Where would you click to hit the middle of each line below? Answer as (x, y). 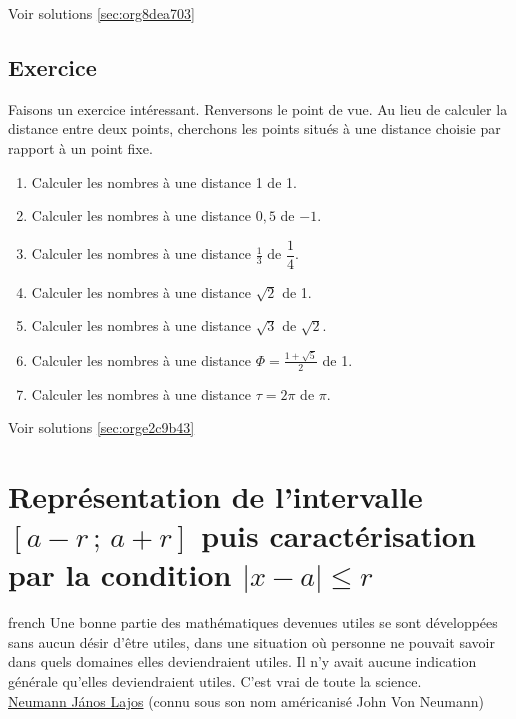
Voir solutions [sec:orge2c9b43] (101, 427)
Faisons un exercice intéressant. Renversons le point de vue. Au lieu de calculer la (258, 108)
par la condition (120, 574)
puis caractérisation (338, 535)
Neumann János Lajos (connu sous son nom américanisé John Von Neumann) (246, 700)
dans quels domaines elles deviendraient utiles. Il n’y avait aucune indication (242, 661)
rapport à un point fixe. (80, 147)
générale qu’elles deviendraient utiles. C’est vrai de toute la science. (215, 681)
